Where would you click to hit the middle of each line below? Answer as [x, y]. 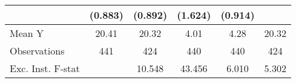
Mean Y [27, 33]
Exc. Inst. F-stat [45, 68]
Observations [37, 51]
